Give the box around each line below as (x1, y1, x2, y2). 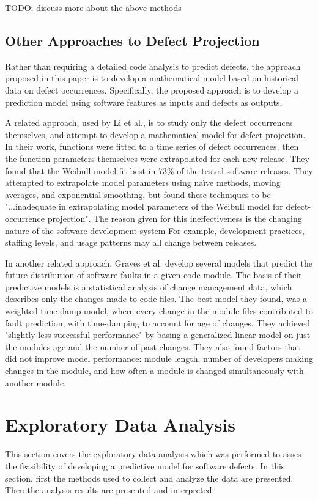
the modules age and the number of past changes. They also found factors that (5, 340, 301, 353)
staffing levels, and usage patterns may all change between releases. (5, 236, 257, 249)
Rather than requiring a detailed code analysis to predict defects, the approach (5, 59, 301, 72)
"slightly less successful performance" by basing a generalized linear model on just (5, 328, 311, 341)
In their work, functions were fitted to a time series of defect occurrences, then (5, 140, 299, 153)
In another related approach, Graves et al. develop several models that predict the (5, 256, 312, 269)
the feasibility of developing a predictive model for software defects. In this (5, 459, 285, 472)
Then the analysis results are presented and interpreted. (5, 483, 215, 496)
